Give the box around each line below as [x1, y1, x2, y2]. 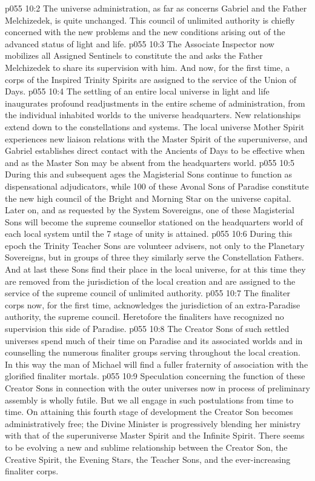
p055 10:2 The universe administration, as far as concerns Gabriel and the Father [5, 2, 307, 14]
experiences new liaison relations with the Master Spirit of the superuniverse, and [5, 132, 308, 145]
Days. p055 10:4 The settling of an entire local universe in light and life [5, 85, 270, 98]
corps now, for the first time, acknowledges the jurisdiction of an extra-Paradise [5, 298, 300, 311]
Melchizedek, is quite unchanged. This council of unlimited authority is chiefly [5, 13, 295, 26]
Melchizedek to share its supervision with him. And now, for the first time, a [5, 61, 290, 73]
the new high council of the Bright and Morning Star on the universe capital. [5, 191, 291, 204]
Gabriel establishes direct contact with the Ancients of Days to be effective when [5, 144, 305, 157]
